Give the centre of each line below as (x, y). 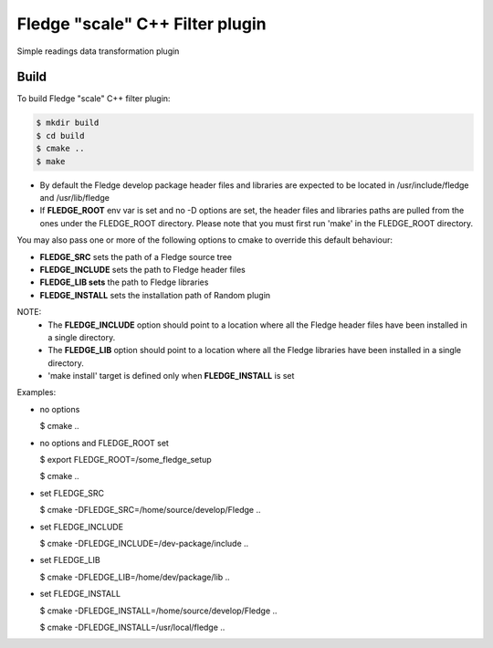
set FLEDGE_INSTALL (80, 594)
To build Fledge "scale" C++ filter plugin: (94, 99)
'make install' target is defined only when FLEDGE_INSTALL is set (171, 376)
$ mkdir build (68, 123)
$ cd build (60, 136)
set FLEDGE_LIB (70, 560)
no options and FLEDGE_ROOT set (104, 443)
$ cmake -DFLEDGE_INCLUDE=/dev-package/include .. (144, 543)
